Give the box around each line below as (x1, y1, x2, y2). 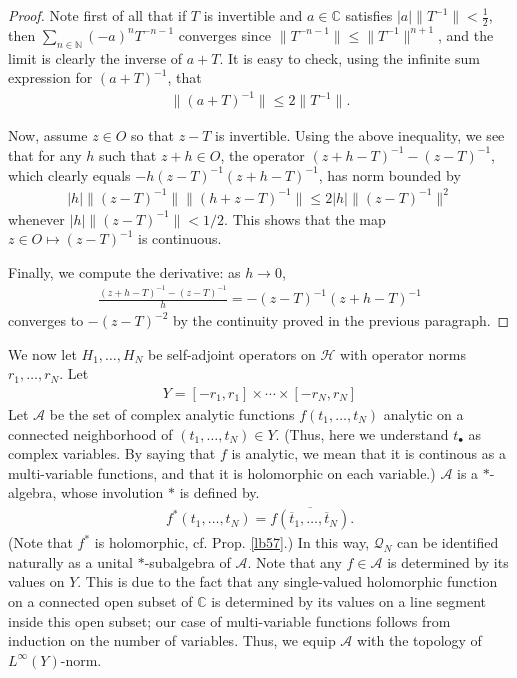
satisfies (345, 5, 393, 25)
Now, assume (8, 125, 88, 146)
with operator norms (340, 343, 466, 364)
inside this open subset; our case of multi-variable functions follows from (8, 610, 451, 631)
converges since (178, 24, 272, 45)
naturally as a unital (8, 551, 133, 572)
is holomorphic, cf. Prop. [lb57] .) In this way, (94, 532, 370, 553)
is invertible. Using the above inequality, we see (215, 125, 505, 146)
